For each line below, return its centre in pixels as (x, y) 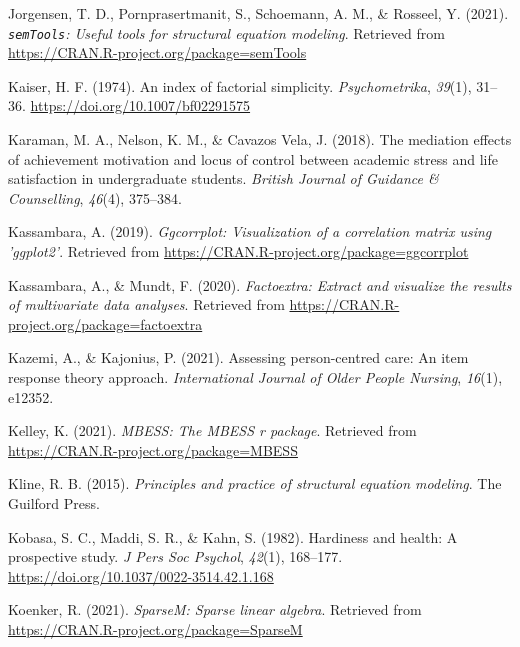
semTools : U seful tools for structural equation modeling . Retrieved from (226, 32)
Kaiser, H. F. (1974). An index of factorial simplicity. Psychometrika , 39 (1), (240, 85)
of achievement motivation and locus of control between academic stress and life (253, 158)
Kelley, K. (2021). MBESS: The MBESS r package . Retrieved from (212, 430)
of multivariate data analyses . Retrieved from (146, 304)
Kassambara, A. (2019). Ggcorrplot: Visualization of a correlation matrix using (250, 231)
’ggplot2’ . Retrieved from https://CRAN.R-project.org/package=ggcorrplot (238, 251)
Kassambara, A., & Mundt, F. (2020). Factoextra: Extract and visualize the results (260, 284)
